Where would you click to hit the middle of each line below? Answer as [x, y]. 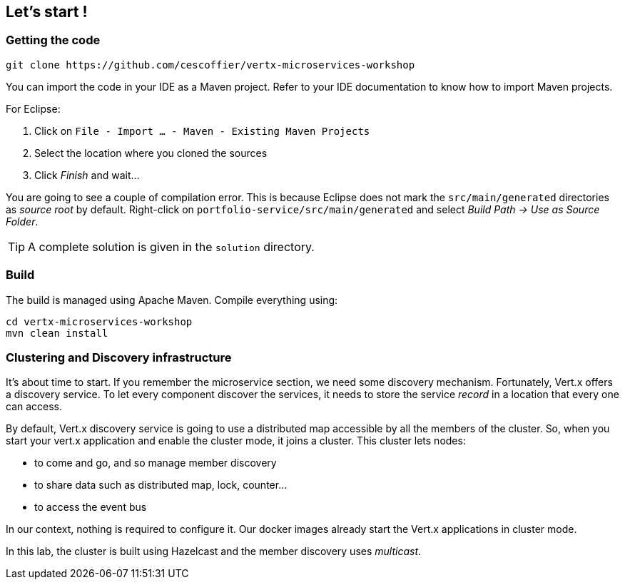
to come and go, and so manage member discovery [156, 463]
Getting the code [53, 40]
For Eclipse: [33, 108]
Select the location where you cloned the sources [151, 153]
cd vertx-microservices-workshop [99, 321]
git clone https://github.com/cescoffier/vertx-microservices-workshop [210, 65]
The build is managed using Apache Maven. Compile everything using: [172, 300]
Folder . [22, 221]
